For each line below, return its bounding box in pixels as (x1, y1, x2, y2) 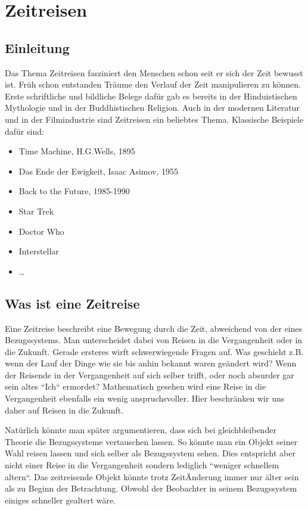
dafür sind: (5, 125, 44, 137)
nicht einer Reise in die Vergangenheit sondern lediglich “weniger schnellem (5, 459, 279, 471)
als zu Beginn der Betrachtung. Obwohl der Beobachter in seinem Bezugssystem (5, 482, 297, 495)
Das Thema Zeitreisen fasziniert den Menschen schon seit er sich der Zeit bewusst (5, 66, 303, 79)
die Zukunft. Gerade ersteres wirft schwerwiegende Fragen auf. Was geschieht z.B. (5, 345, 304, 357)
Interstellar (18, 245, 59, 257)
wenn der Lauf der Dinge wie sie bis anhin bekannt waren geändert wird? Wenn (5, 357, 297, 369)
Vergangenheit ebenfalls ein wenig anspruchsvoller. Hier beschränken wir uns (5, 392, 285, 405)
